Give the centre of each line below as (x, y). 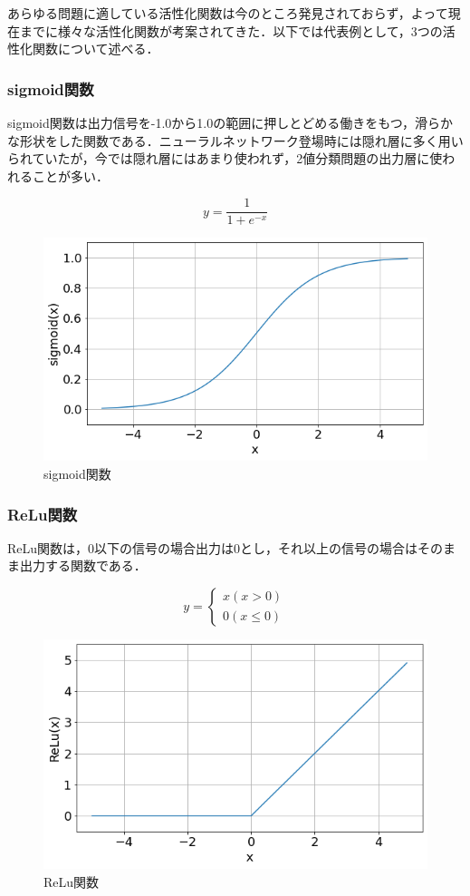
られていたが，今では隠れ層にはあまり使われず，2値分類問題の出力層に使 (225, 158)
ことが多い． (70, 175)
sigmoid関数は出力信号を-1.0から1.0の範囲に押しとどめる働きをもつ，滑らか (230, 122)
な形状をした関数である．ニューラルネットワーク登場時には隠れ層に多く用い (235, 140)
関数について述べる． (96, 49)
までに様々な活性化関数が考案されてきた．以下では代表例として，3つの (231, 30)
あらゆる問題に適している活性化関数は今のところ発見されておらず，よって (228, 13)
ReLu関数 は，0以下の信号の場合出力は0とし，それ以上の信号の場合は (213, 547)
